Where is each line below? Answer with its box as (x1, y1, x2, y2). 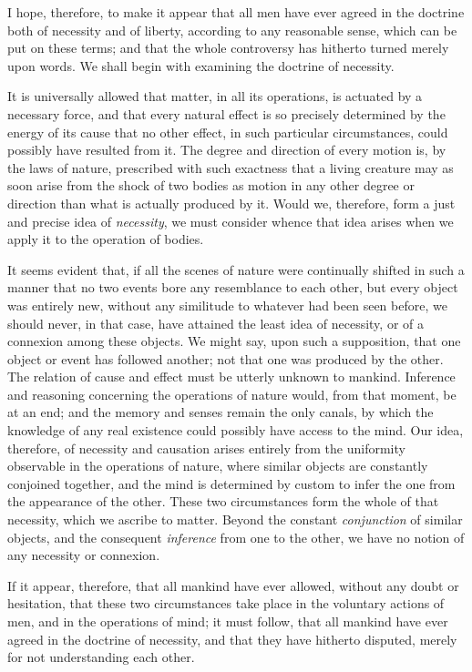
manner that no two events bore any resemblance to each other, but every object (7, 278, 458, 297)
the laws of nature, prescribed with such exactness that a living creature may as (7, 158, 454, 177)
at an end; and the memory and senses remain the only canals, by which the (7, 402, 434, 422)
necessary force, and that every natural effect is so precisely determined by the (7, 104, 446, 123)
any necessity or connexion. (7, 545, 160, 565)
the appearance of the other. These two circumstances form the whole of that (7, 492, 439, 511)
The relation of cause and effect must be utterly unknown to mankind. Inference (7, 367, 456, 386)
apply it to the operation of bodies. (7, 229, 204, 249)
